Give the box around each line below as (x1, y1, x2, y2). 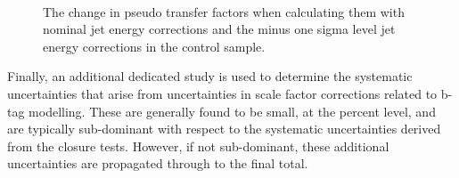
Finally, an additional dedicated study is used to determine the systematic (7, 67, 413, 85)
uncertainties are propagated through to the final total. (7, 154, 308, 173)
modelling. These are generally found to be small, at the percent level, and (29, 101, 436, 120)
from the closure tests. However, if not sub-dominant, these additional (7, 136, 389, 155)
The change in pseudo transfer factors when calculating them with (43, 2, 405, 20)
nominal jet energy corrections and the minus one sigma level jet (43, 20, 396, 38)
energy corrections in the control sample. (43, 36, 266, 55)
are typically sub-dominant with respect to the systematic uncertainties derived (7, 119, 441, 138)
